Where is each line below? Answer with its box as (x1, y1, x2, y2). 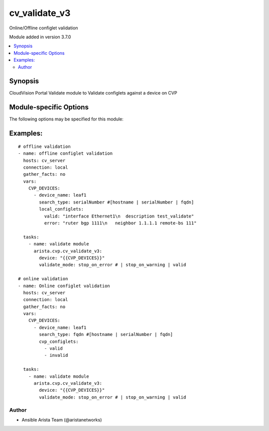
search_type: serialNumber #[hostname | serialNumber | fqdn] (39, 199, 194, 205)
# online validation (18, 276, 68, 282)
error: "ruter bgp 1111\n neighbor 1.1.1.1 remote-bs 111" (44, 220, 197, 226)
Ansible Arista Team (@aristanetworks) (21, 417, 102, 423)
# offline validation (18, 143, 71, 149)
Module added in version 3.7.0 (9, 34, 71, 40)
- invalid (44, 352, 68, 358)
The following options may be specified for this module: (9, 116, 124, 122)
